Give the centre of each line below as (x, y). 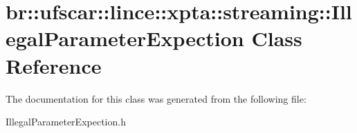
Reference (54, 65)
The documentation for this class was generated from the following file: (156, 98)
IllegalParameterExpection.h (66, 122)
